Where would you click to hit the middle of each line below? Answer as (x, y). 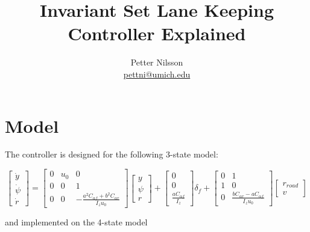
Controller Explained (157, 33)
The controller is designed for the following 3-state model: (112, 154)
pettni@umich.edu (157, 74)
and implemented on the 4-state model (76, 222)
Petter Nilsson (157, 62)
